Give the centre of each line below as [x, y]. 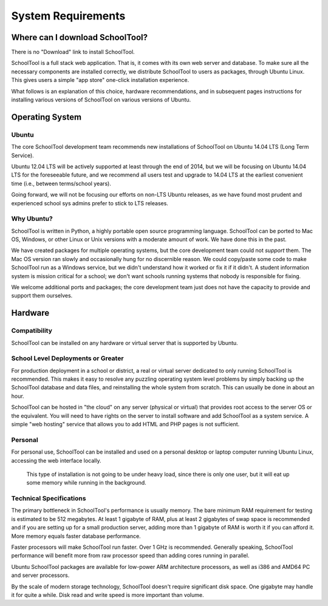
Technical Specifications [49, 499]
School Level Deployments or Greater [67, 358]
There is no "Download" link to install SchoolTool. [73, 52]
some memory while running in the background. [87, 483]
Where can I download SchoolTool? [80, 37]
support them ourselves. [42, 296]
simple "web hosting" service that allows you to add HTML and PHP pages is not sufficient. [125, 424]
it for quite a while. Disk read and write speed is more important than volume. [108, 595]
